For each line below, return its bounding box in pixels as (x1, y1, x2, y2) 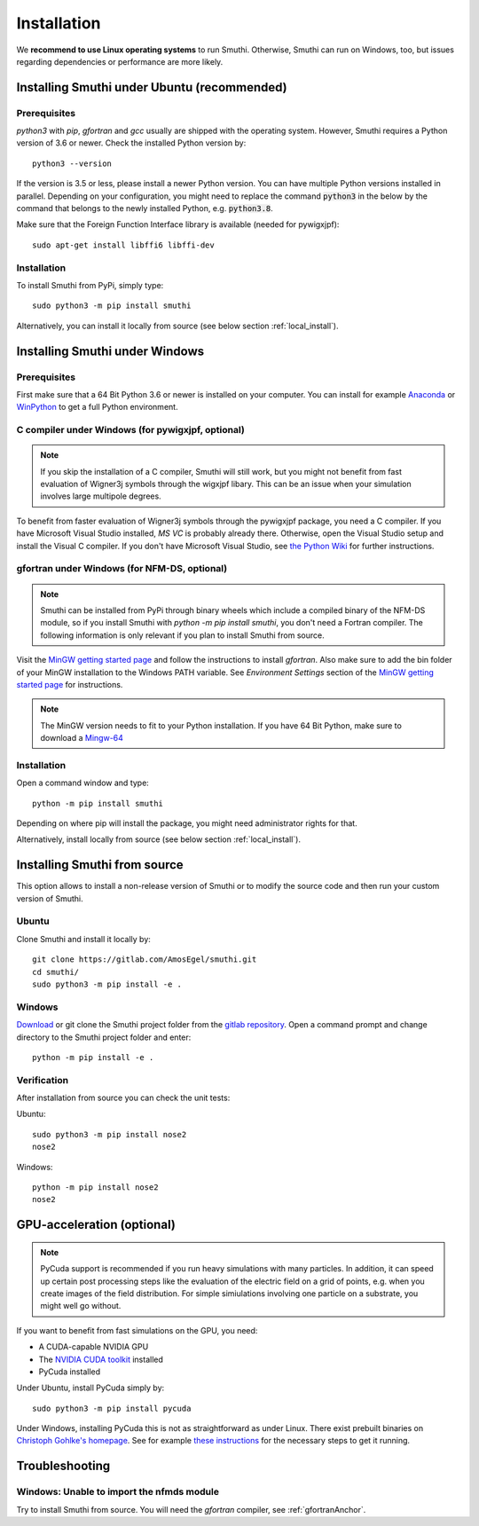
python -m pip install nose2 (32, 1183, 159, 1192)
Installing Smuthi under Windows (16, 343, 204, 358)
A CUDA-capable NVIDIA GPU (38, 1341, 149, 1352)
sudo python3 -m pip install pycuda (32, 1403, 192, 1413)
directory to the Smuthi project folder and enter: (16, 1032, 192, 1042)
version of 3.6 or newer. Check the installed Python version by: (16, 138, 247, 148)
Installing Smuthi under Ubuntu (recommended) (16, 80, 287, 95)
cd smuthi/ (32, 967, 80, 977)
